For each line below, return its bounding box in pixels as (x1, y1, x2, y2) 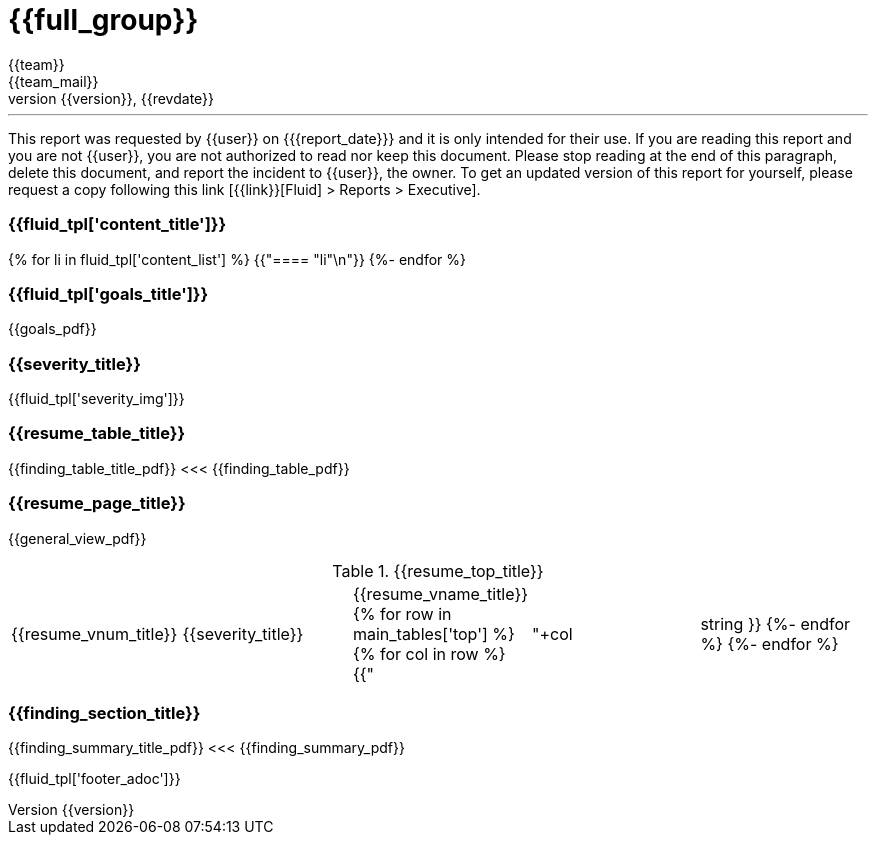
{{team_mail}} (8, 72, 99, 90)
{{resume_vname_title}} (352, 583, 529, 604)
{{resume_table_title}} (8, 423, 186, 444)
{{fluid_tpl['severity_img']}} (8, 390, 185, 407)
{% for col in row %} (352, 643, 506, 664)
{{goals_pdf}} (8, 320, 97, 338)
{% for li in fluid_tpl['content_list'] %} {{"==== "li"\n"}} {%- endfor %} (8, 250, 466, 268)
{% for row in (352, 603, 452, 624)
